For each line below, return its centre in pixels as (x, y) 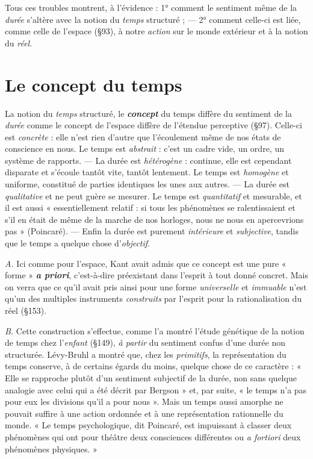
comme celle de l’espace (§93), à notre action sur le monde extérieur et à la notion (156, 31)
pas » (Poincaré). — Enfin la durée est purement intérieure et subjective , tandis (152, 231)
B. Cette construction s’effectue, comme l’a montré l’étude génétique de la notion (155, 330)
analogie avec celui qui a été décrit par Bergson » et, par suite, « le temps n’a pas (156, 389)
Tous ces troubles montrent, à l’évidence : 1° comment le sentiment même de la (151, 7)
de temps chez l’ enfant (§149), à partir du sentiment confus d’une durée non (145, 342)
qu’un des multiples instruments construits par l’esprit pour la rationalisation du (153, 298)
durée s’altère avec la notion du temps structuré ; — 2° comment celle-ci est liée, (153, 19)
